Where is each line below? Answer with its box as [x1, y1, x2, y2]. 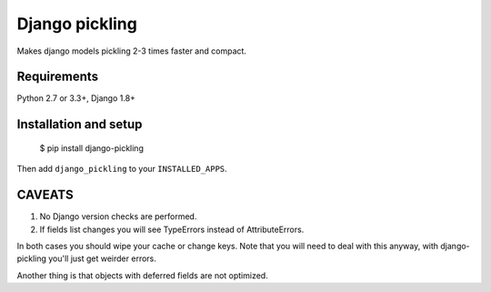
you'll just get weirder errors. [48, 253, 156, 264]
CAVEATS [16, 187, 74, 203]
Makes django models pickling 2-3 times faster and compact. [16, 45, 247, 56]
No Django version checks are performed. [39, 211, 197, 222]
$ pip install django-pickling [39, 142, 145, 154]
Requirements [16, 69, 99, 85]
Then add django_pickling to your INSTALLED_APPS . [16, 164, 227, 175]
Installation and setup [16, 116, 143, 132]
